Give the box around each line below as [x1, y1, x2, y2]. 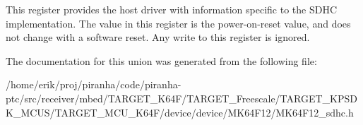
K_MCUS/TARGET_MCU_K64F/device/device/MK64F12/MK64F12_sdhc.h [6, 105, 354, 119]
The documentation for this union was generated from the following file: [6, 53, 317, 68]
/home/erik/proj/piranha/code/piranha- [6, 77, 181, 92]
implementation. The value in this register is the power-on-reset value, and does [6, 16, 351, 30]
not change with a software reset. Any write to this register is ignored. [6, 30, 310, 44]
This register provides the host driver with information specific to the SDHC [6, 2, 338, 16]
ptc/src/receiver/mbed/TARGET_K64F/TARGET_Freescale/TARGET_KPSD [6, 90, 357, 105]
